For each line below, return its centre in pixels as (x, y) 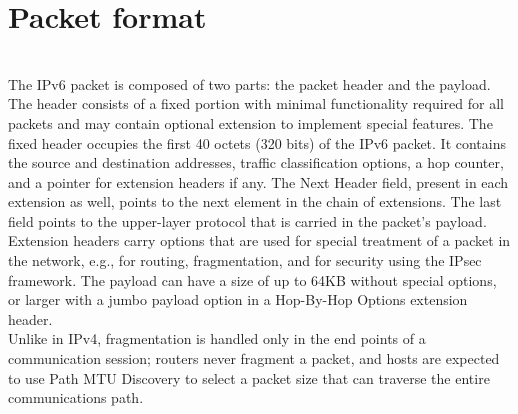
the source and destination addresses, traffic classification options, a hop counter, (256, 162)
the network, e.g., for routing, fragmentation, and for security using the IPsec (245, 260)
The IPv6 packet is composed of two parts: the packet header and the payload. (249, 83)
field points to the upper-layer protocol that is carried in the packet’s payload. (247, 220)
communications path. (76, 397)
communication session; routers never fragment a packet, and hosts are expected (254, 358)
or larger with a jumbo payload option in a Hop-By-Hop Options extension (238, 299)
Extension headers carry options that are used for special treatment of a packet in (259, 240)
